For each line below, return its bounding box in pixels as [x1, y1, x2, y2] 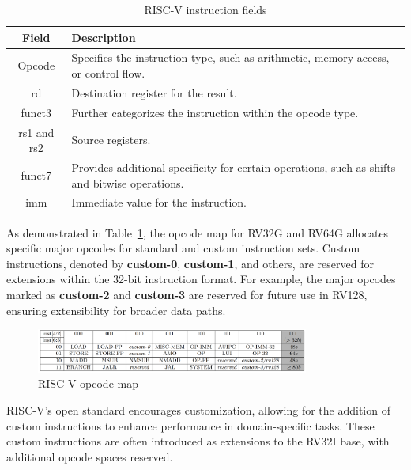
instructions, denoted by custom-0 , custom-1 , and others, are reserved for [6, 255, 374, 271]
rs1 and [18, 123, 55, 140]
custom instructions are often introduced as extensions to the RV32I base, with [6, 433, 390, 449]
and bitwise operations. [71, 174, 184, 191]
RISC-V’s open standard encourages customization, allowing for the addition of [6, 401, 390, 418]
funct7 [21, 166, 52, 183]
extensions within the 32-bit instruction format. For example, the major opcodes [6, 271, 396, 287]
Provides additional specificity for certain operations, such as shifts [71, 159, 396, 175]
